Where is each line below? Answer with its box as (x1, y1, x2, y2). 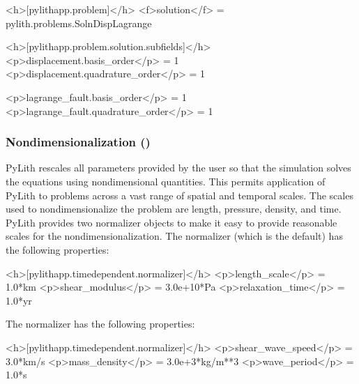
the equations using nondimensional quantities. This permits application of (6, 174, 326, 188)
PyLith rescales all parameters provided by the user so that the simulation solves (6, 160, 351, 175)
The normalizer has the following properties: (6, 316, 195, 331)
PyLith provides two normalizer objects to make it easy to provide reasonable (6, 215, 337, 229)
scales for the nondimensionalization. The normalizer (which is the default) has (6, 229, 343, 243)
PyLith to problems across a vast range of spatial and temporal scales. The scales (6, 187, 353, 202)
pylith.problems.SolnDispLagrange (6, 15, 152, 30)
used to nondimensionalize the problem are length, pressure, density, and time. (6, 201, 342, 216)
